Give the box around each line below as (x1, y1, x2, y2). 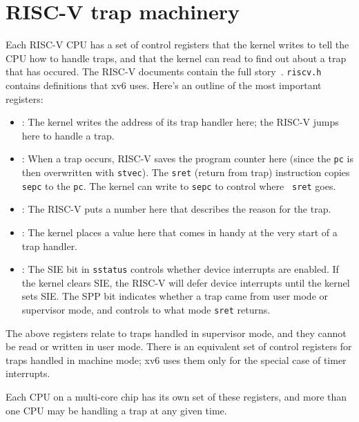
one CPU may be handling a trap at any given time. (6, 403, 227, 417)
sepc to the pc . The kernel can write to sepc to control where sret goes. (21, 178, 336, 193)
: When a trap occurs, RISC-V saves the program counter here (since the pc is (21, 151, 353, 166)
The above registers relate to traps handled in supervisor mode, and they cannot (6, 325, 347, 340)
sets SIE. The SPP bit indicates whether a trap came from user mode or (21, 289, 329, 303)
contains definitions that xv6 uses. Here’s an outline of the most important (6, 77, 322, 92)
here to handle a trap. (21, 128, 115, 142)
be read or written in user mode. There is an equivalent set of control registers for (6, 339, 352, 354)
